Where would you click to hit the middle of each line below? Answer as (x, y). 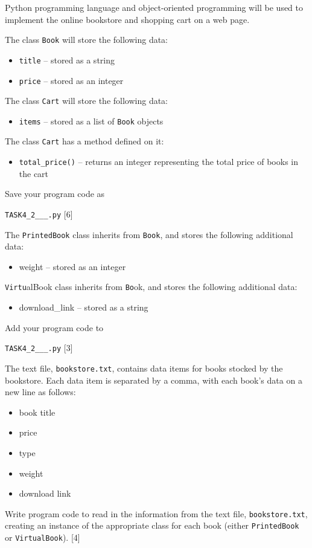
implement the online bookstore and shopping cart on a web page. (127, 19)
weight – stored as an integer (72, 266)
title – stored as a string (67, 60)
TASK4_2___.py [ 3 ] (39, 348)
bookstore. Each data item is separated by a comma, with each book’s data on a (154, 380)
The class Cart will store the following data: (87, 101)
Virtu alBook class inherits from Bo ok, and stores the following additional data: (151, 287)
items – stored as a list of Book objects (91, 121)
